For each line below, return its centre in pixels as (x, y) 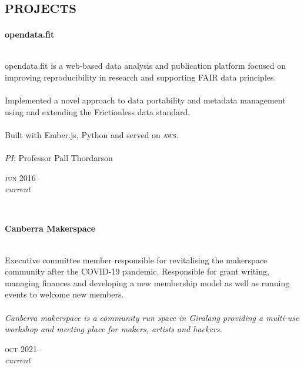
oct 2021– (23, 348)
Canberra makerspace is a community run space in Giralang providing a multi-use (152, 317)
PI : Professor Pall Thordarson (59, 158)
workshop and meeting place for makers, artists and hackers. (113, 329)
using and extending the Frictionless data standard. (98, 111)
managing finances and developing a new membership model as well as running (147, 282)
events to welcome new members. (64, 294)
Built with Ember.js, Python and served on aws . (92, 134)
